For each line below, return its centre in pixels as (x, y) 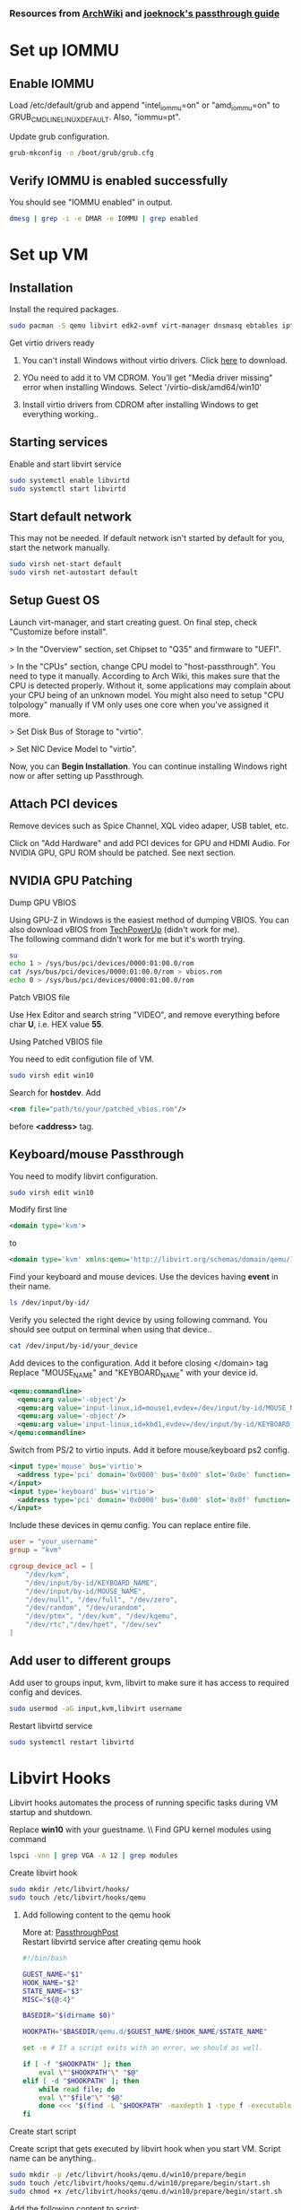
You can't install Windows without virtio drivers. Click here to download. (155, 360)
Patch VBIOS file (39, 998)
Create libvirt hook (43, 1873)
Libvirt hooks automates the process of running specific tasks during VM (144, 1803)
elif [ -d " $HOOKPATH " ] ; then (81, 2081)
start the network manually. (60, 548)
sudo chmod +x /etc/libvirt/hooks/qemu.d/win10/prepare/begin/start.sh (146, 2191)
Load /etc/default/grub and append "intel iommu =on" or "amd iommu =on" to (145, 106)
